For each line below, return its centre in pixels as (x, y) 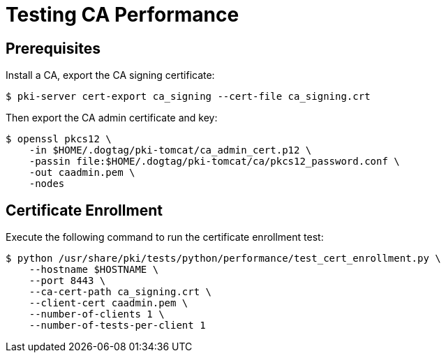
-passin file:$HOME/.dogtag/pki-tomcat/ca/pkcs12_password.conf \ (214, 162)
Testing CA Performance (122, 15)
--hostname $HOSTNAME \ (94, 270)
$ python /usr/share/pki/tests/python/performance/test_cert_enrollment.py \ (223, 259)
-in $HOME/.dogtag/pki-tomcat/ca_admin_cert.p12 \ (170, 150)
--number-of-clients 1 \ (97, 314)
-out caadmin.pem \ (82, 173)
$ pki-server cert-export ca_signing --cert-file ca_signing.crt (188, 97)
